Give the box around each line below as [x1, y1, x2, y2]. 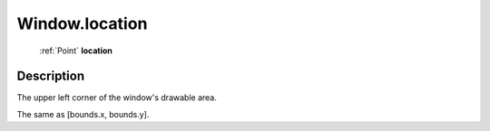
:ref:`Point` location [39, 45, 113, 56]
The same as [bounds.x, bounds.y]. [16, 108, 150, 119]
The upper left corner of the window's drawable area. [16, 92, 217, 103]
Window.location [16, 14, 148, 33]
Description [16, 69, 85, 84]
